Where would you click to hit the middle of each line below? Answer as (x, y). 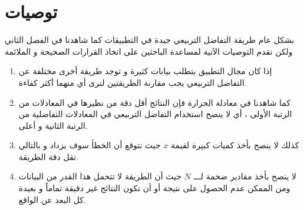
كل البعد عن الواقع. (52, 199)
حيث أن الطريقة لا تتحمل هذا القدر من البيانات (100, 176)
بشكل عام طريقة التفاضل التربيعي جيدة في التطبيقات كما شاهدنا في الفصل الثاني (150, 40)
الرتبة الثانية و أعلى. (53, 125)
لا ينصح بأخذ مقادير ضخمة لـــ (245, 176)
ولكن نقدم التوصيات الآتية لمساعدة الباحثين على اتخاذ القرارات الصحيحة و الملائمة (149, 51)
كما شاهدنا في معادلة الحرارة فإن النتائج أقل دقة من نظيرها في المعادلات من (155, 102)
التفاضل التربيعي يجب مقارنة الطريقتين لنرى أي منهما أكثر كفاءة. (133, 82)
